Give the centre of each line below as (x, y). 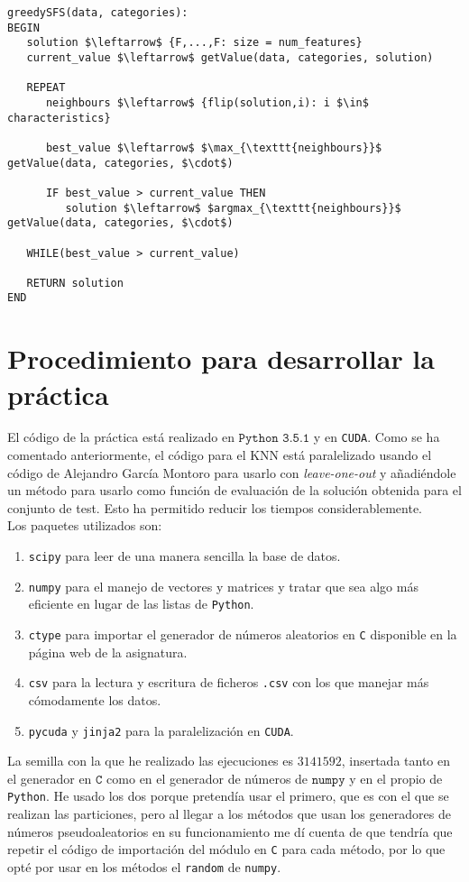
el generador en (50, 778)
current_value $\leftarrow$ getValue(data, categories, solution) (230, 57)
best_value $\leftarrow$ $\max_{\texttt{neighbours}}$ (214, 147)
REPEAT (46, 88)
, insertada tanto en (395, 761)
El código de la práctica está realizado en (121, 437)
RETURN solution (75, 283)
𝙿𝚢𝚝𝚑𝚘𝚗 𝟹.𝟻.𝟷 (274, 439)
